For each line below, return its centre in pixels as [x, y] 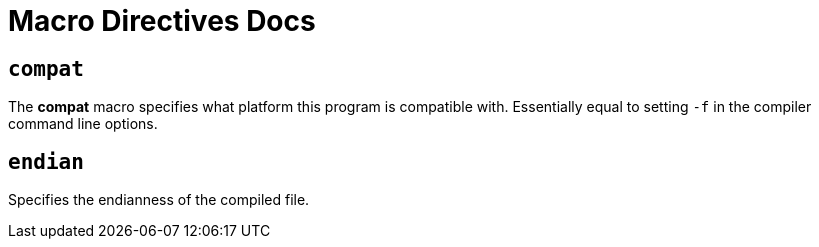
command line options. [83, 124]
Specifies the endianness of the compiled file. [159, 200]
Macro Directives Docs [162, 21]
